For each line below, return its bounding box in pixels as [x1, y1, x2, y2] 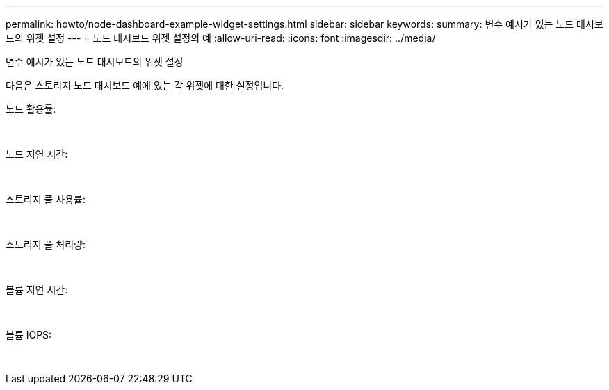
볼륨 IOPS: [6, 329, 52, 341]
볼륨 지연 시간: [6, 284, 68, 295]
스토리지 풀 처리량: [6, 238, 86, 250]
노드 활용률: [6, 103, 56, 115]
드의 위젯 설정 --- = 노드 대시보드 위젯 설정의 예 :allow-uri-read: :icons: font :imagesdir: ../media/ [6, 32, 436, 44]
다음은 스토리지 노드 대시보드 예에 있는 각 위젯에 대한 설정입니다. [6, 79, 284, 91]
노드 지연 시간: [6, 148, 68, 160]
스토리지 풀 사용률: [6, 193, 86, 205]
